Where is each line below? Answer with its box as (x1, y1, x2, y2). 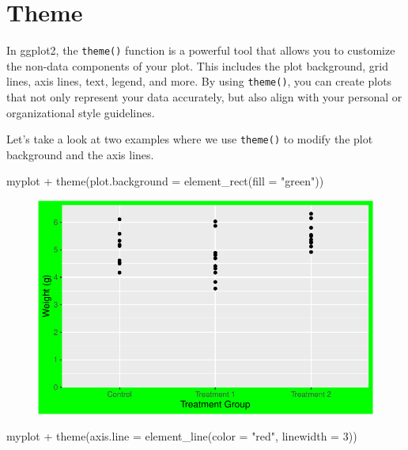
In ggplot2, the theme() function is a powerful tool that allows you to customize (6, 42, 395, 59)
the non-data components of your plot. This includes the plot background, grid (6, 57, 389, 74)
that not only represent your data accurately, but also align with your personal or (6, 89, 402, 105)
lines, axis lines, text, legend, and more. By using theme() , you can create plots (6, 73, 392, 90)
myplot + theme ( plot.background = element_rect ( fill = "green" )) (6, 173, 324, 189)
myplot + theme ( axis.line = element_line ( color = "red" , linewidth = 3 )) (6, 428, 357, 444)
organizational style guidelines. (6, 104, 155, 120)
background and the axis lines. (6, 146, 154, 162)
